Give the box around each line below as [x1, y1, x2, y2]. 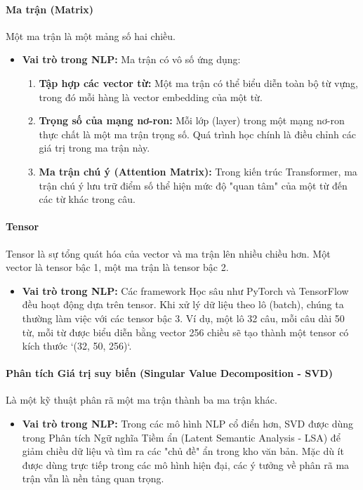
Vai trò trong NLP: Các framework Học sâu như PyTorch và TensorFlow [22, 283, 349, 298]
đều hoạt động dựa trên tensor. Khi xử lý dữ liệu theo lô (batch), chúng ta [22, 297, 344, 312]
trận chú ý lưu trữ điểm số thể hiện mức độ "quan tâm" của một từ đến [39, 178, 348, 192]
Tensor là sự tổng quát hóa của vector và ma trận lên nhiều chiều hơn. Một [6, 246, 331, 260]
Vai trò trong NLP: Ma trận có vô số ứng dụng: [22, 52, 241, 67]
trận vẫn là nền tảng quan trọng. [22, 471, 164, 486]
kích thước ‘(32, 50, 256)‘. [22, 338, 132, 353]
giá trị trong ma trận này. [39, 140, 150, 155]
